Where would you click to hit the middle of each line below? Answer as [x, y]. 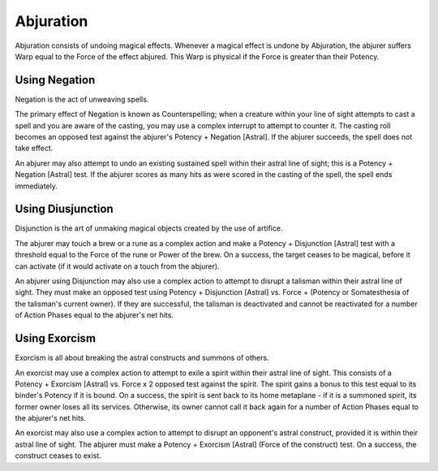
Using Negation [55, 80]
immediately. [36, 186]
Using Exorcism [56, 338]
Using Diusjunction [64, 209]
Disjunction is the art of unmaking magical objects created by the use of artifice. [149, 228]
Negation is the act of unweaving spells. [82, 99]
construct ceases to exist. [58, 456]
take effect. [34, 148]
